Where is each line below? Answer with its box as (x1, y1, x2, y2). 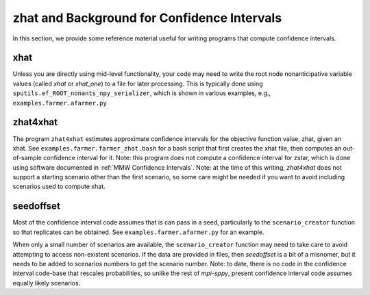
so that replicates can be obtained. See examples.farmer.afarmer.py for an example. (12, 228, 264, 236)
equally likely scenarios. (12, 279, 81, 287)
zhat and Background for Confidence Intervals (12, 10, 282, 25)
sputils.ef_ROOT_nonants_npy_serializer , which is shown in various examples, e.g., (12, 89, 271, 97)
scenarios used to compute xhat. (12, 182, 106, 191)
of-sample (12, 154, 42, 162)
